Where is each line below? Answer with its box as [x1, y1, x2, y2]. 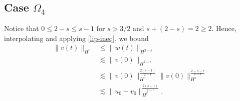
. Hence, [211, 23, 236, 33]
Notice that [4, 23, 39, 33]
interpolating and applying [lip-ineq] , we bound [4, 32, 149, 43]
